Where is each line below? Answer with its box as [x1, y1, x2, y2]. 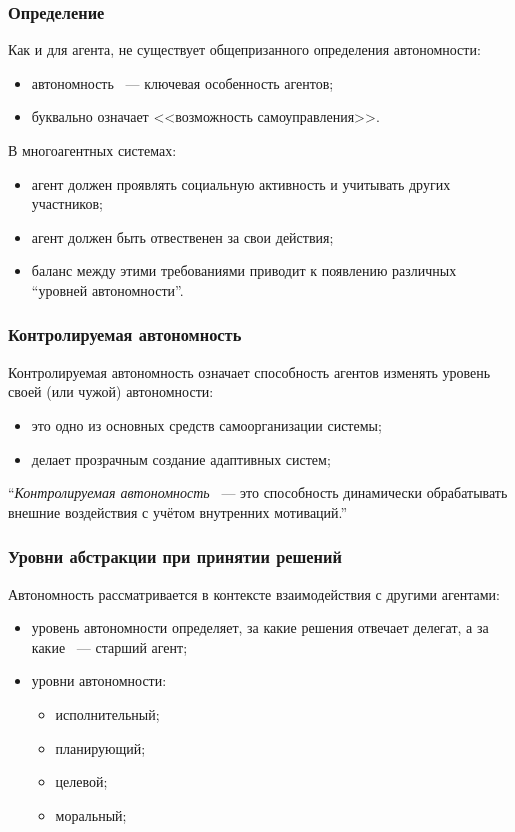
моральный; [55, 804, 127, 825]
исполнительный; [55, 703, 160, 724]
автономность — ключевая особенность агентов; [31, 72, 334, 93]
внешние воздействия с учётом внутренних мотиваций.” [8, 501, 348, 522]
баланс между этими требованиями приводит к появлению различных [31, 260, 457, 281]
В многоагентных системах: [8, 140, 177, 160]
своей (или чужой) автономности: [8, 381, 214, 402]
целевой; [55, 771, 108, 792]
